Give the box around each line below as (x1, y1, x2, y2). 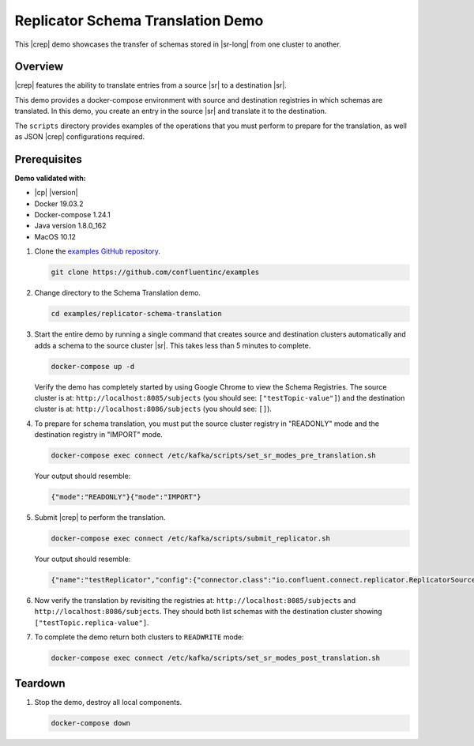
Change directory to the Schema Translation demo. (34, 288, 201, 298)
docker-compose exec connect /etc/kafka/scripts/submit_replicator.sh (51, 534, 331, 543)
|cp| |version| (34, 188, 78, 198)
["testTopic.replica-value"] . (34, 617, 149, 627)
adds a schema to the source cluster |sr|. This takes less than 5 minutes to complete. (34, 341, 311, 350)
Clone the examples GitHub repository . (34, 247, 161, 256)
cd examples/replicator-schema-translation (51, 309, 223, 318)
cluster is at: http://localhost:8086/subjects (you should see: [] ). (34, 404, 273, 414)
